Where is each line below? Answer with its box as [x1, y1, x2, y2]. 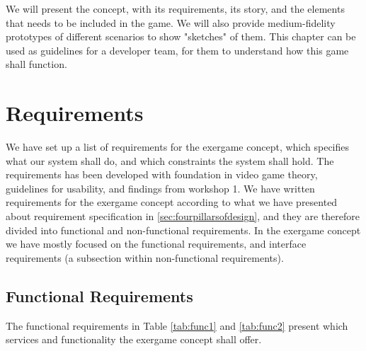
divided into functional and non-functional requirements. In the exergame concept [6, 222, 361, 237]
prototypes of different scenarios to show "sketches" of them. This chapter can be [6, 29, 356, 44]
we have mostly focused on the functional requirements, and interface [6, 236, 307, 251]
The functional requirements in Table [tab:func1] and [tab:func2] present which [6, 318, 348, 333]
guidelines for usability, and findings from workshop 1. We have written [6, 180, 315, 195]
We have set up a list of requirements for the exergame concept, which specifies [6, 139, 350, 154]
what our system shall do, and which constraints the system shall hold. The [6, 153, 334, 168]
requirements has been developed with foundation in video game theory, [6, 167, 318, 182]
